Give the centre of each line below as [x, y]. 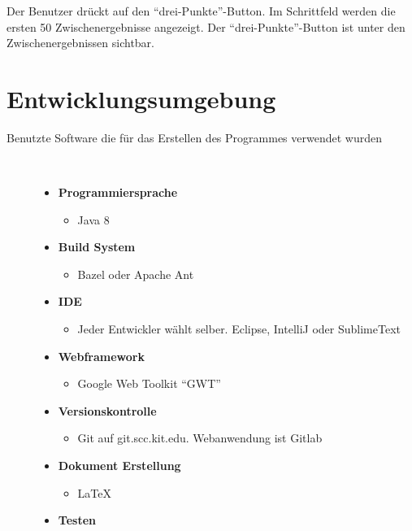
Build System [97, 247]
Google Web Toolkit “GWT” [149, 383]
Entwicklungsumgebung [141, 98]
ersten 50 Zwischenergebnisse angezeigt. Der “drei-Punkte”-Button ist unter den [206, 26]
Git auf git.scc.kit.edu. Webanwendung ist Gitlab [200, 438]
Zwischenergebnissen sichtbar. [80, 43]
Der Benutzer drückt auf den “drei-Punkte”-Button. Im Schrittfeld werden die [201, 11]
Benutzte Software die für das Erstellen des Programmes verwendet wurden [194, 137]
